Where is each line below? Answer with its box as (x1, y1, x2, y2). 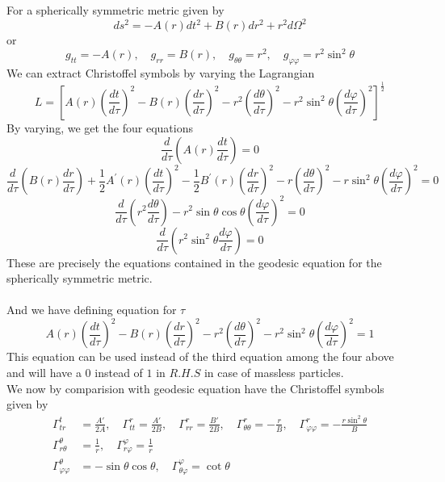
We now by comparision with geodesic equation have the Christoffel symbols (6, 379, 384, 396)
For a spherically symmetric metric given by (6, 2, 225, 18)
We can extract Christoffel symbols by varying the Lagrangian (6, 64, 315, 81)
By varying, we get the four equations (6, 119, 193, 136)
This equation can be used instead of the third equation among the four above (6, 348, 394, 365)
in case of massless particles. (204, 364, 344, 380)
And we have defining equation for (6, 301, 177, 318)
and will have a (6, 364, 82, 380)
